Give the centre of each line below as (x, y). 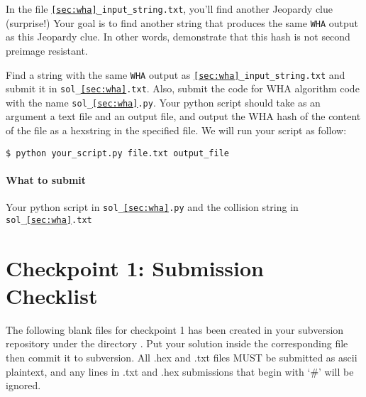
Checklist (52, 295)
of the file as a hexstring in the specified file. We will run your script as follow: (176, 130)
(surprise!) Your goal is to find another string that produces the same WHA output (182, 22)
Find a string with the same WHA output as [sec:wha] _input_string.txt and (176, 74)
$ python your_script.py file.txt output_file (117, 153)
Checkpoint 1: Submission (135, 267)
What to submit (46, 179)
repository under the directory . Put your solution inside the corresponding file (177, 343)
